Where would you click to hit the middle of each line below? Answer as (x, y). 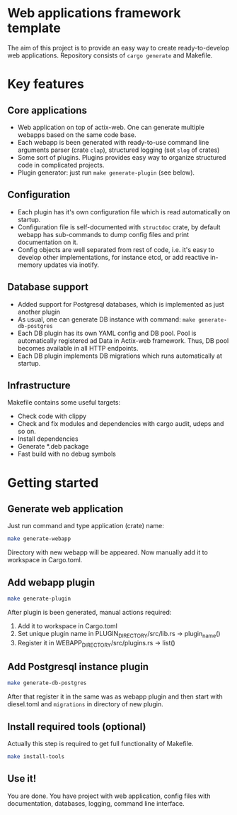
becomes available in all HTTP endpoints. (78, 348)
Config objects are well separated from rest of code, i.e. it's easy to (116, 249)
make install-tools (36, 757)
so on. (27, 432)
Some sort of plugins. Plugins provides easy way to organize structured (122, 157)
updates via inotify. (71, 265)
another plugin (39, 312)
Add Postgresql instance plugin (78, 666)
